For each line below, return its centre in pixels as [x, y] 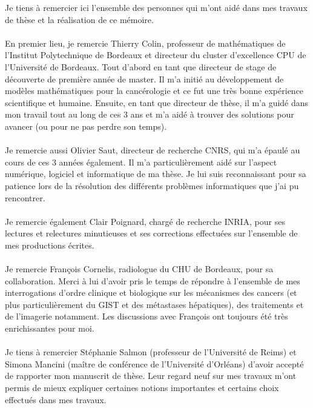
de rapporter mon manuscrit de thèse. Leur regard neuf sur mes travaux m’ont [151, 376]
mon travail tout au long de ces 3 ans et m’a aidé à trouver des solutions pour [150, 114]
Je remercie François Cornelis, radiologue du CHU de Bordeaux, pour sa [139, 269]
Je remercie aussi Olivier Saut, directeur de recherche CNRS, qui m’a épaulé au [153, 150]
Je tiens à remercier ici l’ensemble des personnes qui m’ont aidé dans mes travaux [156, 7]
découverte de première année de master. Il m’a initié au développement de [144, 79]
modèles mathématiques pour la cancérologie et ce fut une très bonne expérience [154, 91]
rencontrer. [25, 197]
